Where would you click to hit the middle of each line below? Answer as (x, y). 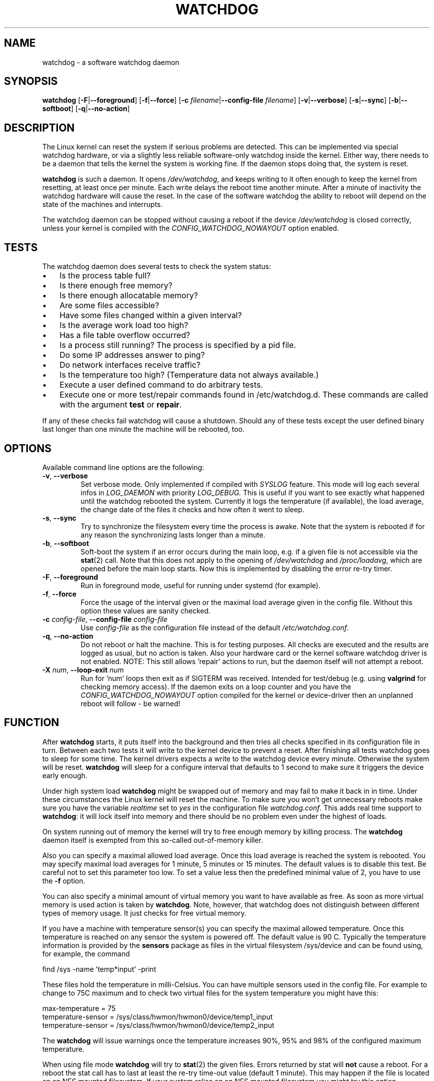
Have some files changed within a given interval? (151, 315)
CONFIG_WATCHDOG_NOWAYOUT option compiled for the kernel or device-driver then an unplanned (247, 695)
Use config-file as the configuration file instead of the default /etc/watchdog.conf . (215, 627)
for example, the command (86, 953)
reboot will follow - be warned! (130, 703)
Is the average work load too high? (124, 325)
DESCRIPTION (39, 128)
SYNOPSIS (31, 81)
